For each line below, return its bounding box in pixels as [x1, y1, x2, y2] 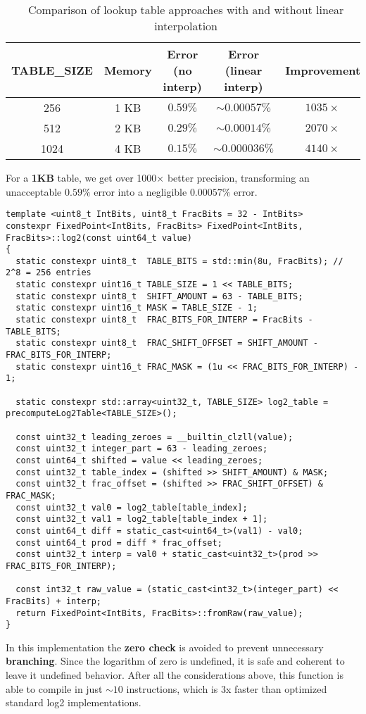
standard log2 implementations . [6, 695, 141, 710]
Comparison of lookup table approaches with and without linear [27, 1, 344, 18]
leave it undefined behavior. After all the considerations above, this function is [6, 668, 343, 682]
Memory [103, 62, 152, 78]
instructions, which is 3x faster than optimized [126, 681, 327, 696]
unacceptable [6, 184, 62, 199]
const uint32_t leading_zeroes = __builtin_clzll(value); [15, 432, 294, 442]
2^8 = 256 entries [6, 268, 91, 278]
